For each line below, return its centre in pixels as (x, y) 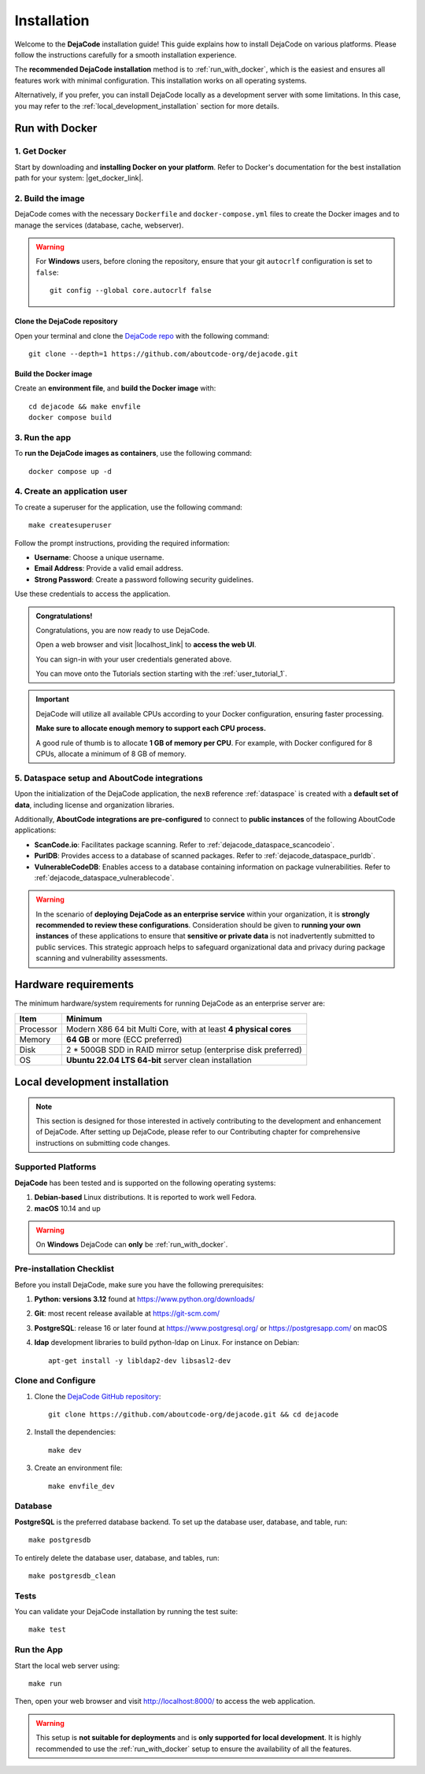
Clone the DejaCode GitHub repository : (98, 1396)
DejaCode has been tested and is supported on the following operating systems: (145, 1183)
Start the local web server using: (67, 1665)
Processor (39, 1029)
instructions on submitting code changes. (103, 1143)
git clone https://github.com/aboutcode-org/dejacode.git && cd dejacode (194, 1415)
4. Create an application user (71, 491)
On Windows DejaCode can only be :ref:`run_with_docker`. (132, 1245)
